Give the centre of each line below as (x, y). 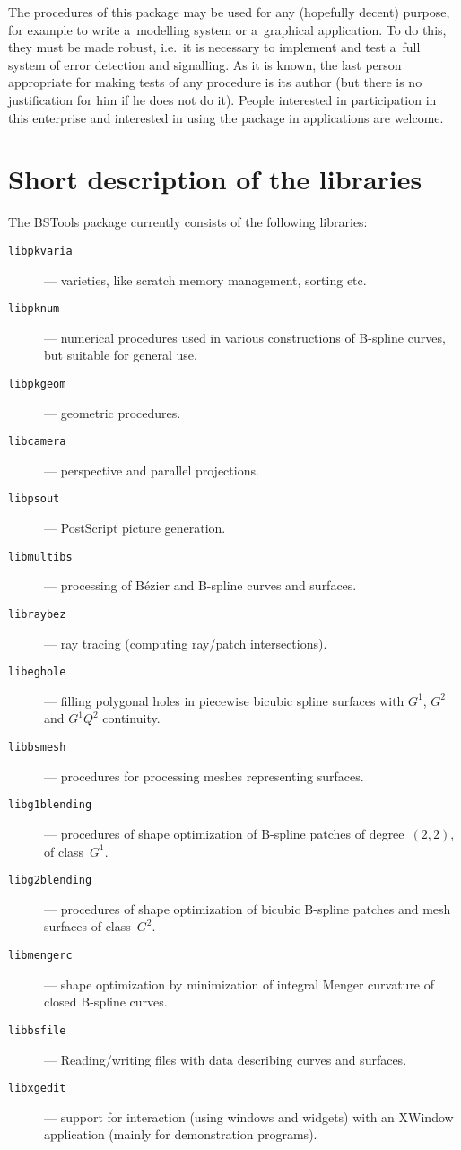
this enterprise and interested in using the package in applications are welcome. (226, 117)
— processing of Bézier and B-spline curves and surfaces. (200, 585)
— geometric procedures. (113, 412)
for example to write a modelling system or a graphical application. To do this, (227, 29)
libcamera (37, 442)
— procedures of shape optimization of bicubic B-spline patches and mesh (248, 908)
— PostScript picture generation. (135, 528)
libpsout (34, 499)
